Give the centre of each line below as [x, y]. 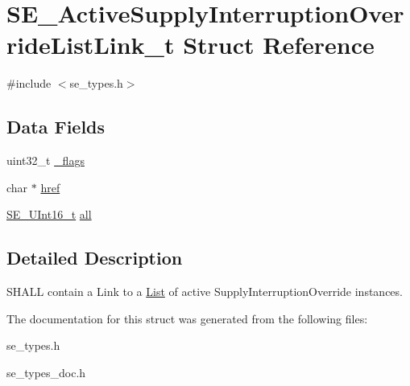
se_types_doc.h [46, 372]
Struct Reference [279, 45]
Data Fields [56, 127]
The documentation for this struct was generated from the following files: [187, 318]
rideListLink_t [91, 45]
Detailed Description [95, 258]
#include [29, 83]
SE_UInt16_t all [49, 214]
